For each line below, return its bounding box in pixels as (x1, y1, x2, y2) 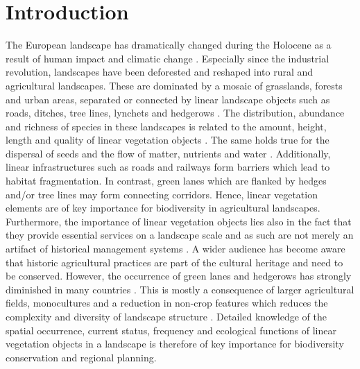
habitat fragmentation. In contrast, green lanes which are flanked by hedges (6, 173, 327, 188)
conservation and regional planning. (6, 350, 157, 364)
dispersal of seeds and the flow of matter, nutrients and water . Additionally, (6, 146, 331, 160)
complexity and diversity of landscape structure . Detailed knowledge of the (6, 309, 327, 323)
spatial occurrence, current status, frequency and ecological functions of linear (6, 323, 336, 337)
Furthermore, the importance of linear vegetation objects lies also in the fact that (6, 214, 352, 228)
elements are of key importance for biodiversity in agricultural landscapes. (6, 200, 320, 215)
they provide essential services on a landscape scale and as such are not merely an (6, 228, 354, 242)
